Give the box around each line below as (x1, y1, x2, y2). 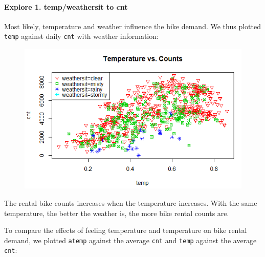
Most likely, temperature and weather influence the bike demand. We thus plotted (4, 20, 261, 31)
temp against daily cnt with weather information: (4, 31, 159, 41)
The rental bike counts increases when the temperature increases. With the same (4, 198, 257, 208)
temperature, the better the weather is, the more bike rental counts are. (4, 207, 229, 218)
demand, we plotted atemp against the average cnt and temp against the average (4, 234, 257, 245)
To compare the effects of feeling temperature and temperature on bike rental (4, 225, 247, 235)
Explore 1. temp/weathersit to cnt (4, 1, 128, 12)
